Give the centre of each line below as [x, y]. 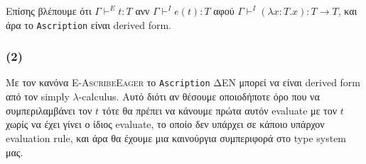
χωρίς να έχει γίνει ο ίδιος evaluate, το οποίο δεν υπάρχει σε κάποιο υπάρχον [165, 124]
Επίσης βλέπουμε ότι [49, 11]
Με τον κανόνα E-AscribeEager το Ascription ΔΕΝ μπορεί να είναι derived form [183, 82]
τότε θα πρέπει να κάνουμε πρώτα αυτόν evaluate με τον [220, 110]
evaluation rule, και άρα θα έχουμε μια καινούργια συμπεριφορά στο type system [176, 137]
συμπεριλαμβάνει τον [49, 110]
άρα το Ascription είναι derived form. [88, 24]
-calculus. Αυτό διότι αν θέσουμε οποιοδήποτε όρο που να [199, 96]
